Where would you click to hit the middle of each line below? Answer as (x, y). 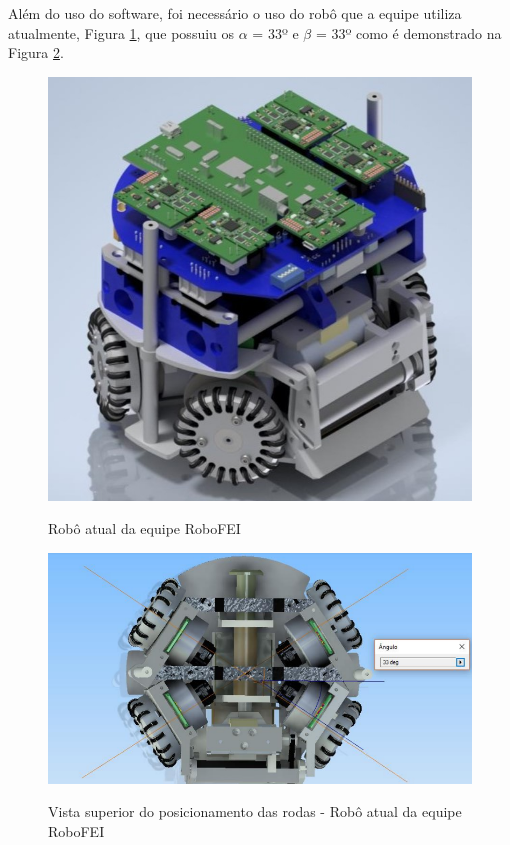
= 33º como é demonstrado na (408, 32)
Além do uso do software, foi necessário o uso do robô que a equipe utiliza (235, 13)
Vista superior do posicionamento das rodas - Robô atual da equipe (255, 811)
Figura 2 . (36, 52)
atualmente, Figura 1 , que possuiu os (121, 32)
